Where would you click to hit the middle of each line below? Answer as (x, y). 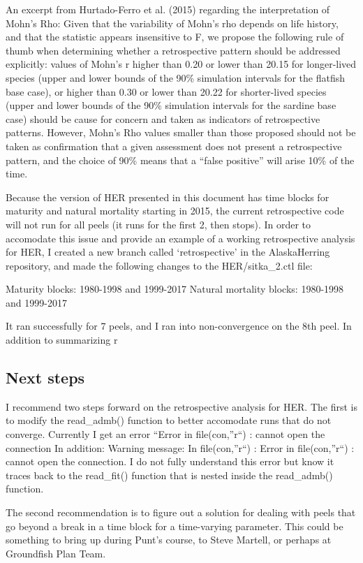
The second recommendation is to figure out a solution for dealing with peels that (181, 512)
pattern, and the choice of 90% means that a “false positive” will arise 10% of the (180, 160)
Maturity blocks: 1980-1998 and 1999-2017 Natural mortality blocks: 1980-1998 (175, 289)
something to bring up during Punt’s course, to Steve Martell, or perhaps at (169, 540)
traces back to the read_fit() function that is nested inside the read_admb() (169, 475)
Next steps (45, 378)
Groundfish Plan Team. (56, 553)
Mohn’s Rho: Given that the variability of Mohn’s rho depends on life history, (172, 23)
